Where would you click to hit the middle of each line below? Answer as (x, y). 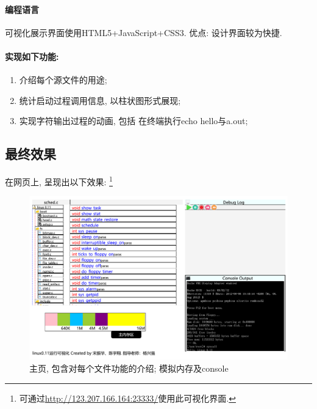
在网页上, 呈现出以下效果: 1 (59, 181)
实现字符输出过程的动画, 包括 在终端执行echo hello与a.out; (134, 121)
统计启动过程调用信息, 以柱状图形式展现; (100, 100)
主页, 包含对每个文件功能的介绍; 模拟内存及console (129, 368)
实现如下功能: (32, 56)
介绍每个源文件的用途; (63, 80)
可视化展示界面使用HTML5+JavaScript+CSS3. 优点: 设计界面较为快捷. (144, 32)
